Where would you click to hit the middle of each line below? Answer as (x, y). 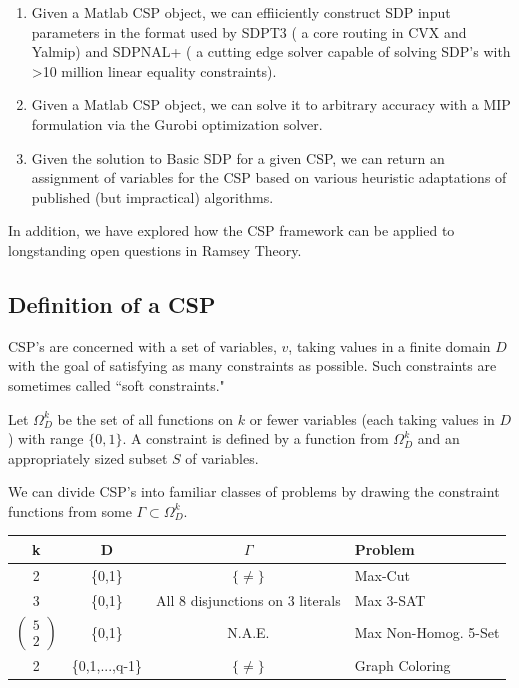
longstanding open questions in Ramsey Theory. (155, 249)
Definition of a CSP (112, 303)
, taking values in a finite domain (389, 345)
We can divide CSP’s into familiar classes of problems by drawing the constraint (254, 491)
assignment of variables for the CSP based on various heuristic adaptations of (269, 177)
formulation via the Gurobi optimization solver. (177, 123)
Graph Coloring (402, 664)
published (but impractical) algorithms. (152, 196)
